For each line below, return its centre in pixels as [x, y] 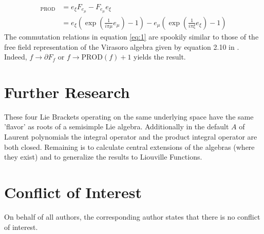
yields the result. [160, 57]
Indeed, [16, 57]
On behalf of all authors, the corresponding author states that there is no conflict [132, 216]
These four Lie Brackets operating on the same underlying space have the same [129, 116]
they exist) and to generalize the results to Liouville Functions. [103, 157]
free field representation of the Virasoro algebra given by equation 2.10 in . [122, 46]
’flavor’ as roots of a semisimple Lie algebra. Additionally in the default [117, 126]
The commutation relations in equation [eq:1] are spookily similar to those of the [131, 36]
